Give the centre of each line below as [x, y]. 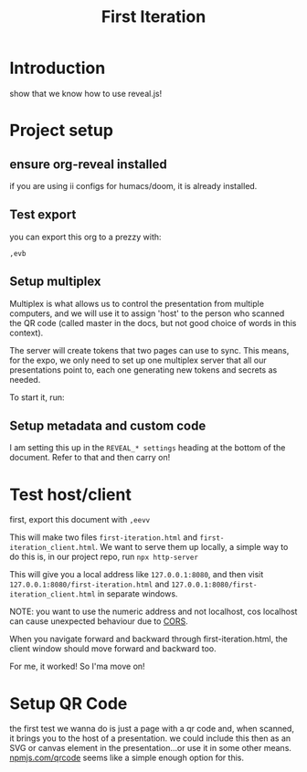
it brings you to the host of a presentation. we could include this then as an [150, 738]
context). [26, 333]
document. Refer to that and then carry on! [90, 458]
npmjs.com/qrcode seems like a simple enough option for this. [127, 758]
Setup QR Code [69, 703]
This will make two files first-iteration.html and [104, 537]
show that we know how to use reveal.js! [86, 93]
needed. [25, 379]
